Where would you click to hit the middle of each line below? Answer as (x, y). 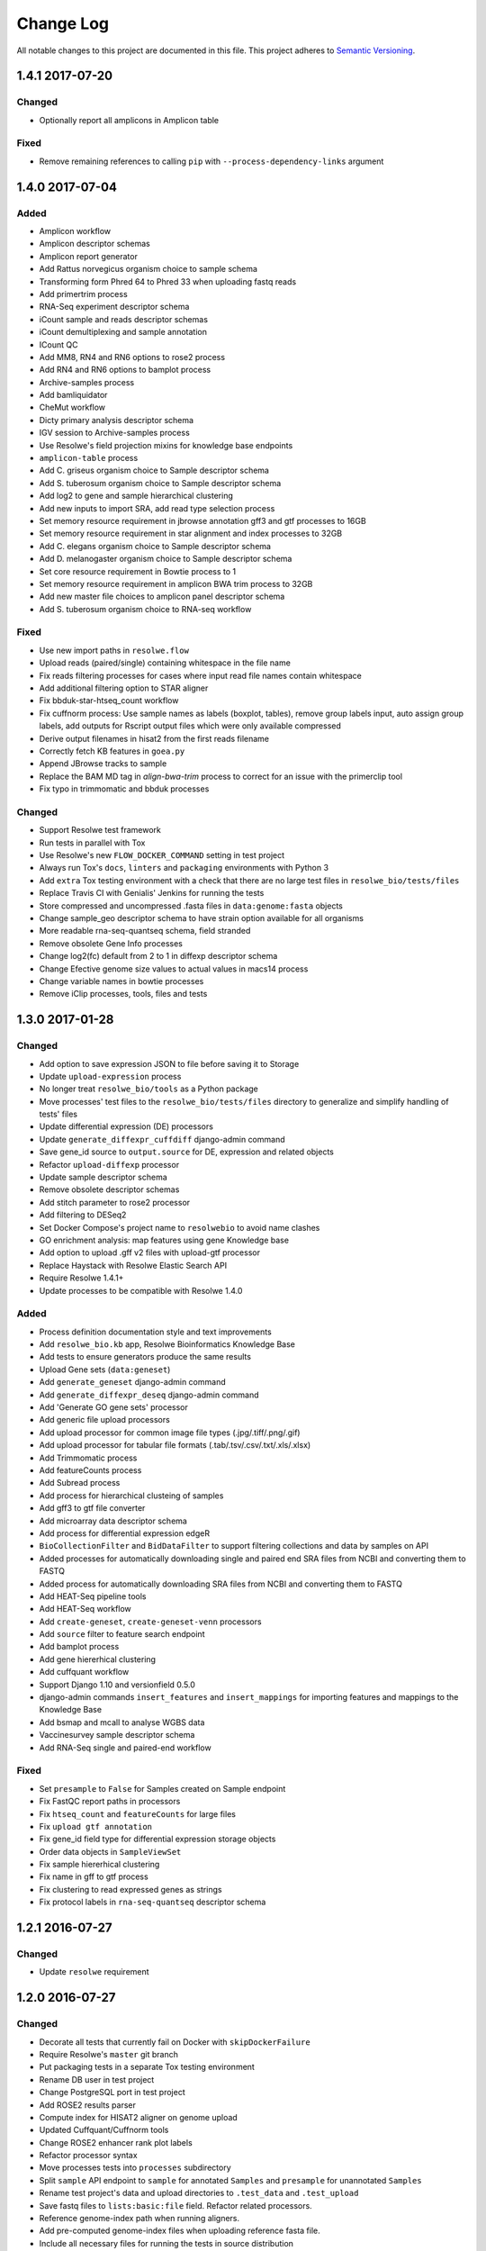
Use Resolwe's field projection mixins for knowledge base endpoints (166, 445)
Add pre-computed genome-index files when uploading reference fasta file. (180, 2231)
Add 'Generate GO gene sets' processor (113, 1407)
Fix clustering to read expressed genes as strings (130, 1889)
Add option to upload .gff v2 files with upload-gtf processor (150, 1252)
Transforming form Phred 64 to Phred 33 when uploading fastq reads (168, 281)
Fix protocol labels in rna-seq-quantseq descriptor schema (153, 1902)
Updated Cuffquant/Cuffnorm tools (104, 2130)
